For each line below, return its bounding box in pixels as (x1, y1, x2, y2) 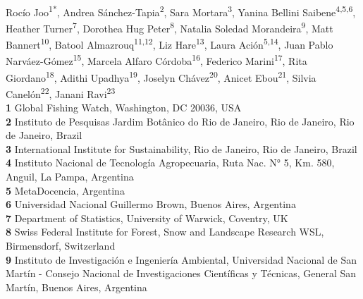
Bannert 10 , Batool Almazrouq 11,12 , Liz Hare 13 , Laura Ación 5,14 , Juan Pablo (6, 35, 333, 51)
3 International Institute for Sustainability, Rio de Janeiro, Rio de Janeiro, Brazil (6, 141, 357, 156)
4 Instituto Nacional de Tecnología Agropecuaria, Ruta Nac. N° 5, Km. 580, (6, 155, 335, 170)
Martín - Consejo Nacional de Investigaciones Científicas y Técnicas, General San (6, 266, 357, 281)
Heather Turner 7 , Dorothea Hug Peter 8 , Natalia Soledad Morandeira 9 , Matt (6, 18, 333, 35)
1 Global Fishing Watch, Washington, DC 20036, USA (6, 100, 242, 115)
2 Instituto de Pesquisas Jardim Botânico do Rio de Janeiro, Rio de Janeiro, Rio (6, 114, 355, 128)
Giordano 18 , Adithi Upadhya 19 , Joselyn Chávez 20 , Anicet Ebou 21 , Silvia (6, 68, 316, 85)
